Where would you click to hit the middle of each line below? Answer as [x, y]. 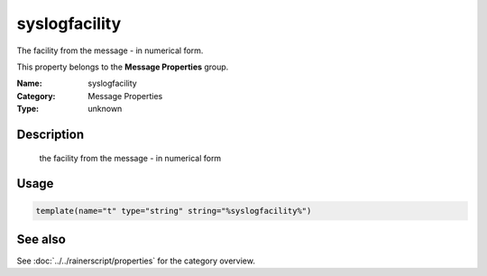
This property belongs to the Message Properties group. [123, 67]
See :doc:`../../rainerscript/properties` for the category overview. [136, 261]
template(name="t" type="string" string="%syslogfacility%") [174, 211]
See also [41, 239]
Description [51, 134]
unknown [105, 109]
